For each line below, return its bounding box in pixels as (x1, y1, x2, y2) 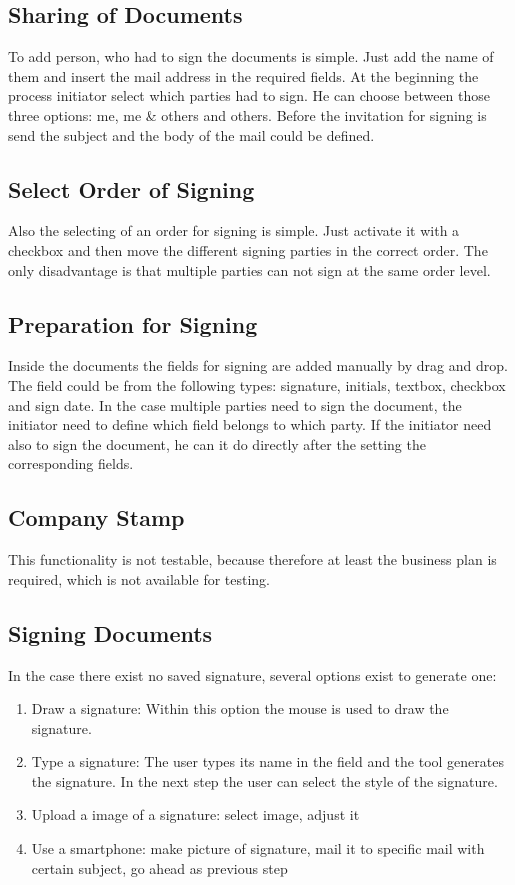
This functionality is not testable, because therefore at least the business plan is (8, 549, 497, 570)
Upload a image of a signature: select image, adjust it (31, 804, 360, 825)
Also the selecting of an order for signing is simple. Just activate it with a (8, 220, 460, 241)
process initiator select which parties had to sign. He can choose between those (8, 85, 491, 106)
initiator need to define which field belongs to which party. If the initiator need (8, 414, 492, 435)
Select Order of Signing (8, 173, 255, 204)
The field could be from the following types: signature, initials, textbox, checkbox (8, 374, 506, 395)
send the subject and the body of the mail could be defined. (8, 124, 375, 145)
